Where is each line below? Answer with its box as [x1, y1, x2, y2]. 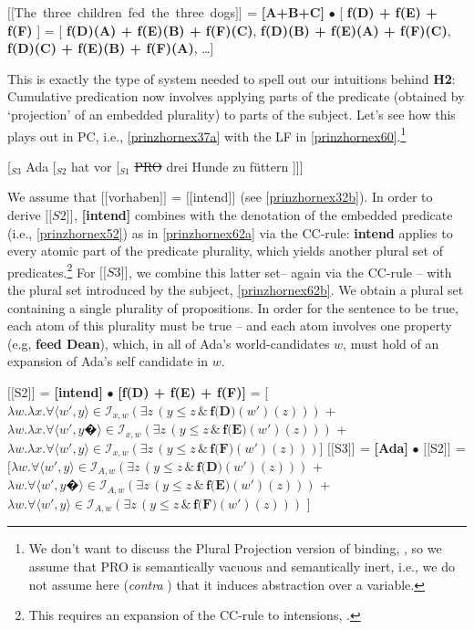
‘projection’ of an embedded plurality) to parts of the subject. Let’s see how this [7, 104, 456, 123]
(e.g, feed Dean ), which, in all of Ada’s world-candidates [7, 333, 330, 352]
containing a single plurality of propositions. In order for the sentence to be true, [7, 298, 459, 317]
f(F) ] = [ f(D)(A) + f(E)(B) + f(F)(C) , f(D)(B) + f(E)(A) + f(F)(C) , [7, 20, 451, 39]
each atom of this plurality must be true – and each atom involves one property [7, 316, 452, 335]
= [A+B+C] [247, 3, 325, 21]
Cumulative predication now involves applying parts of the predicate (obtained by [7, 87, 465, 106]
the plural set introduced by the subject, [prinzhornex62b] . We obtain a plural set [7, 280, 464, 299]
